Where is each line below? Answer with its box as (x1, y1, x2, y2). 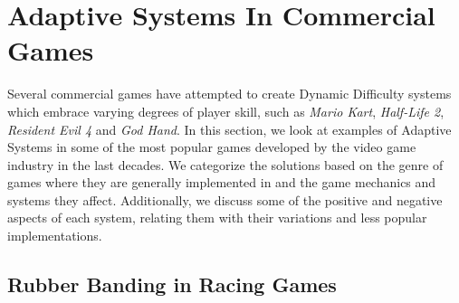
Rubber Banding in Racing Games (7, 270, 337, 298)
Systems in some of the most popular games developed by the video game (7, 137, 416, 156)
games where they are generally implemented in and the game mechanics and (7, 173, 436, 192)
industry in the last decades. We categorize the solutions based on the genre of (7, 155, 444, 174)
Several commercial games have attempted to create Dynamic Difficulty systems (7, 84, 452, 103)
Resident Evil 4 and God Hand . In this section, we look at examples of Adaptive (7, 119, 452, 138)
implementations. (7, 226, 102, 245)
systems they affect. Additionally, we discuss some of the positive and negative (7, 190, 443, 209)
